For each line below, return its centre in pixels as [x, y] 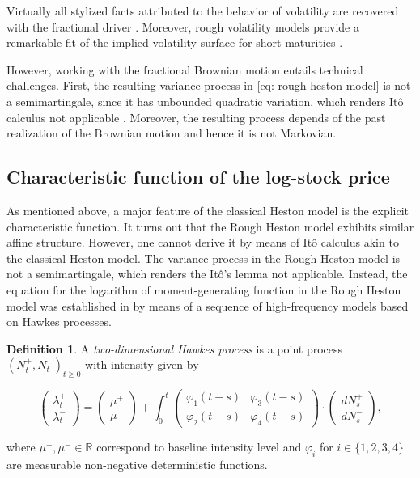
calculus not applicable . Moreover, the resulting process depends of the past [196, 117]
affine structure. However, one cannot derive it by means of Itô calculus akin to [203, 242]
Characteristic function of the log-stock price [198, 177]
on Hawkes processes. [59, 321]
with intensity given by [142, 364]
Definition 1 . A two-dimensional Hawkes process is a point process [175, 348]
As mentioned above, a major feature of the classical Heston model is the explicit [208, 210]
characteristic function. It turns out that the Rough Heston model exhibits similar [210, 226]
